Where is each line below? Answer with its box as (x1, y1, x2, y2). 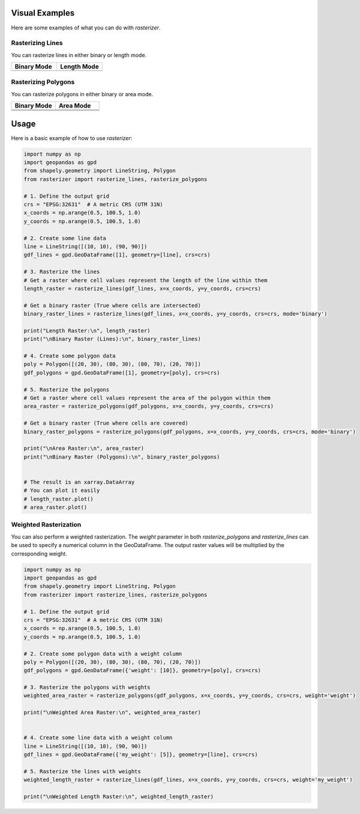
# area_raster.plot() (23, 504, 88, 511)
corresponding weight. (11, 550, 67, 557)
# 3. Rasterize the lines (23, 268, 100, 275)
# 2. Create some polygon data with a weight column (23, 650, 182, 657)
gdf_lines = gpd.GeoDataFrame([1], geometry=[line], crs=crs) (23, 251, 211, 259)
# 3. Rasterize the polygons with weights (23, 684, 151, 691)
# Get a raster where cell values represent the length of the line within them (23, 277, 268, 284)
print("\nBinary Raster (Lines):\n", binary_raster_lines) (23, 335, 201, 343)
